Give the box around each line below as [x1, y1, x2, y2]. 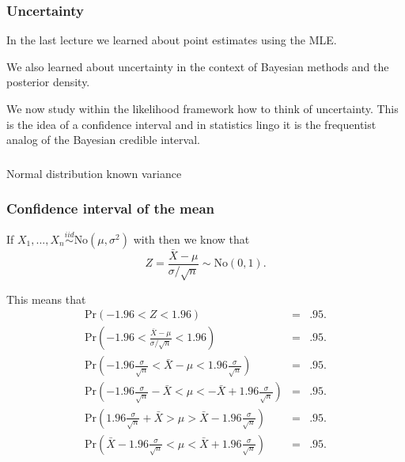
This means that [6, 290, 86, 307]
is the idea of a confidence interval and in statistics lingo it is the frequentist [6, 116, 377, 132]
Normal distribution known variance [6, 165, 182, 181]
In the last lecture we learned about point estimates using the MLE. [6, 32, 337, 48]
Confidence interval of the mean [6, 199, 214, 218]
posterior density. [6, 74, 90, 90]
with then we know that [133, 230, 250, 247]
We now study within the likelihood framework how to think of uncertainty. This [6, 100, 399, 116]
